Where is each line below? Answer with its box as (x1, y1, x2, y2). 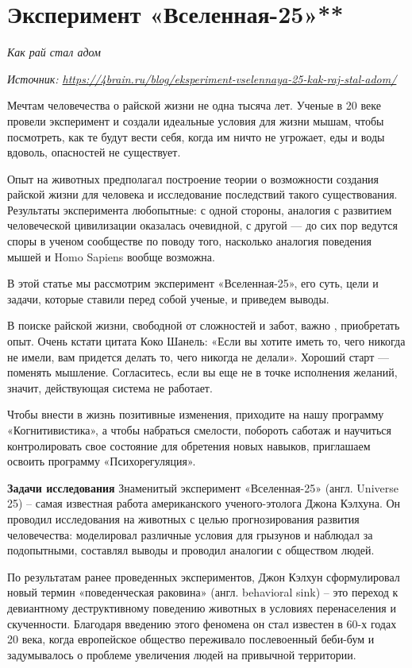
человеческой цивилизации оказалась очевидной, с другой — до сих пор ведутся (7, 217, 398, 234)
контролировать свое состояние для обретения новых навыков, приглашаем (7, 437, 371, 454)
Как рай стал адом (7, 44, 101, 60)
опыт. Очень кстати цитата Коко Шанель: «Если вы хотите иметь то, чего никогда (7, 333, 406, 349)
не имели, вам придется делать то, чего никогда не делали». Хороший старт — (7, 348, 389, 365)
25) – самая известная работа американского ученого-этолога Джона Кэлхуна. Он (7, 495, 401, 512)
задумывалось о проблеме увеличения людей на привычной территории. (7, 646, 356, 662)
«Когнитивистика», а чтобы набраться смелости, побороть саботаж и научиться (7, 422, 392, 438)
